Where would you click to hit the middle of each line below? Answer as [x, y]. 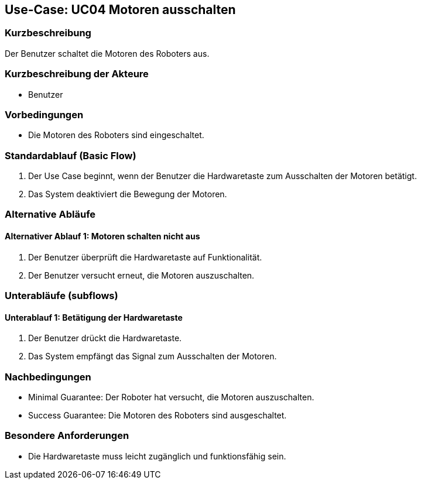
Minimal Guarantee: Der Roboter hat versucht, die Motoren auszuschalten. [171, 397]
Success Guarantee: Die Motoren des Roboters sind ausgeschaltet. [158, 415]
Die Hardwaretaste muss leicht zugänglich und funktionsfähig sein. [157, 456]
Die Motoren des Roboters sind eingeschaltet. [116, 135]
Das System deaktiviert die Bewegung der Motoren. [128, 194]
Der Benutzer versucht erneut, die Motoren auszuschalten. [141, 275]
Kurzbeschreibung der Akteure [77, 74]
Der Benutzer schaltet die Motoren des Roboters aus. [107, 53]
